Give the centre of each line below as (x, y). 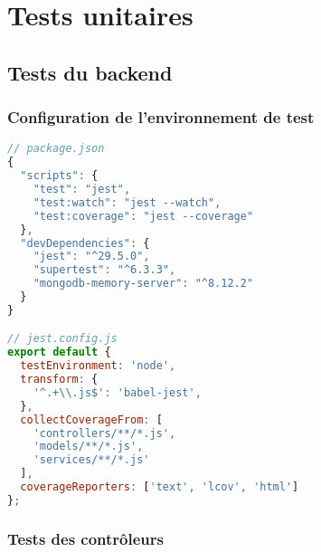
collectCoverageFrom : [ (91, 419)
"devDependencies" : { (85, 243)
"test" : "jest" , (82, 189)
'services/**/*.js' (91, 460)
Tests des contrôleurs (85, 538)
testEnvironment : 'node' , (98, 366)
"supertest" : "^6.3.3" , (104, 270)
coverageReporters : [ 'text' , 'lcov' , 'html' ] (160, 487)
